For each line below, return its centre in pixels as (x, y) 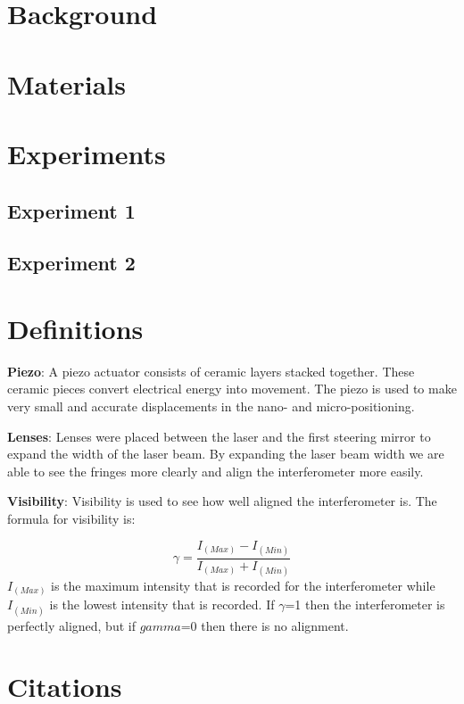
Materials (67, 83)
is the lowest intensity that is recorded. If (162, 605)
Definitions (75, 328)
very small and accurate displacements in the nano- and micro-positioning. (211, 406)
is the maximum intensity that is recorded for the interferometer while (243, 585)
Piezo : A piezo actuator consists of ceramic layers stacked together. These (211, 371)
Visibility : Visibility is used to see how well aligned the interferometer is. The (222, 501)
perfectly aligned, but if (71, 625)
